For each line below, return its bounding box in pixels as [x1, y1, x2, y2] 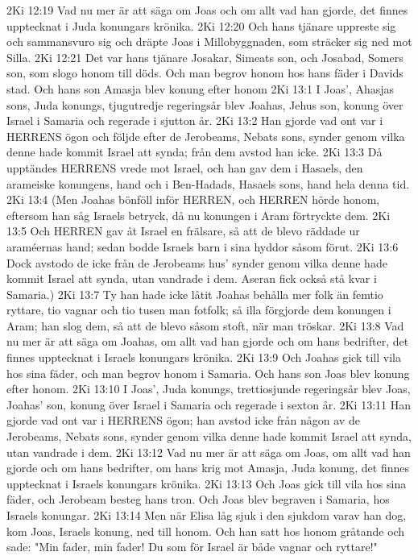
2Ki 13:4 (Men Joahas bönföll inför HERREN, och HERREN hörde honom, [6, 191, 380, 208]
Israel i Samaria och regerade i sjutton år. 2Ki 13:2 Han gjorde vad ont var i [6, 112, 383, 129]
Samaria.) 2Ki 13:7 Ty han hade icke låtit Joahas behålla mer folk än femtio [6, 285, 383, 302]
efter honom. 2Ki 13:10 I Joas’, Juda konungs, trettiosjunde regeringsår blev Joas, [6, 380, 411, 397]
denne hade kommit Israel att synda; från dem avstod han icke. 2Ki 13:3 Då [6, 143, 383, 160]
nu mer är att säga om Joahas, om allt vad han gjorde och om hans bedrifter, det [6, 333, 409, 350]
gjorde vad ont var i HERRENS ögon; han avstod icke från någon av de [6, 412, 360, 429]
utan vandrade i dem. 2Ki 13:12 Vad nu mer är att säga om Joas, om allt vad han [6, 443, 411, 460]
